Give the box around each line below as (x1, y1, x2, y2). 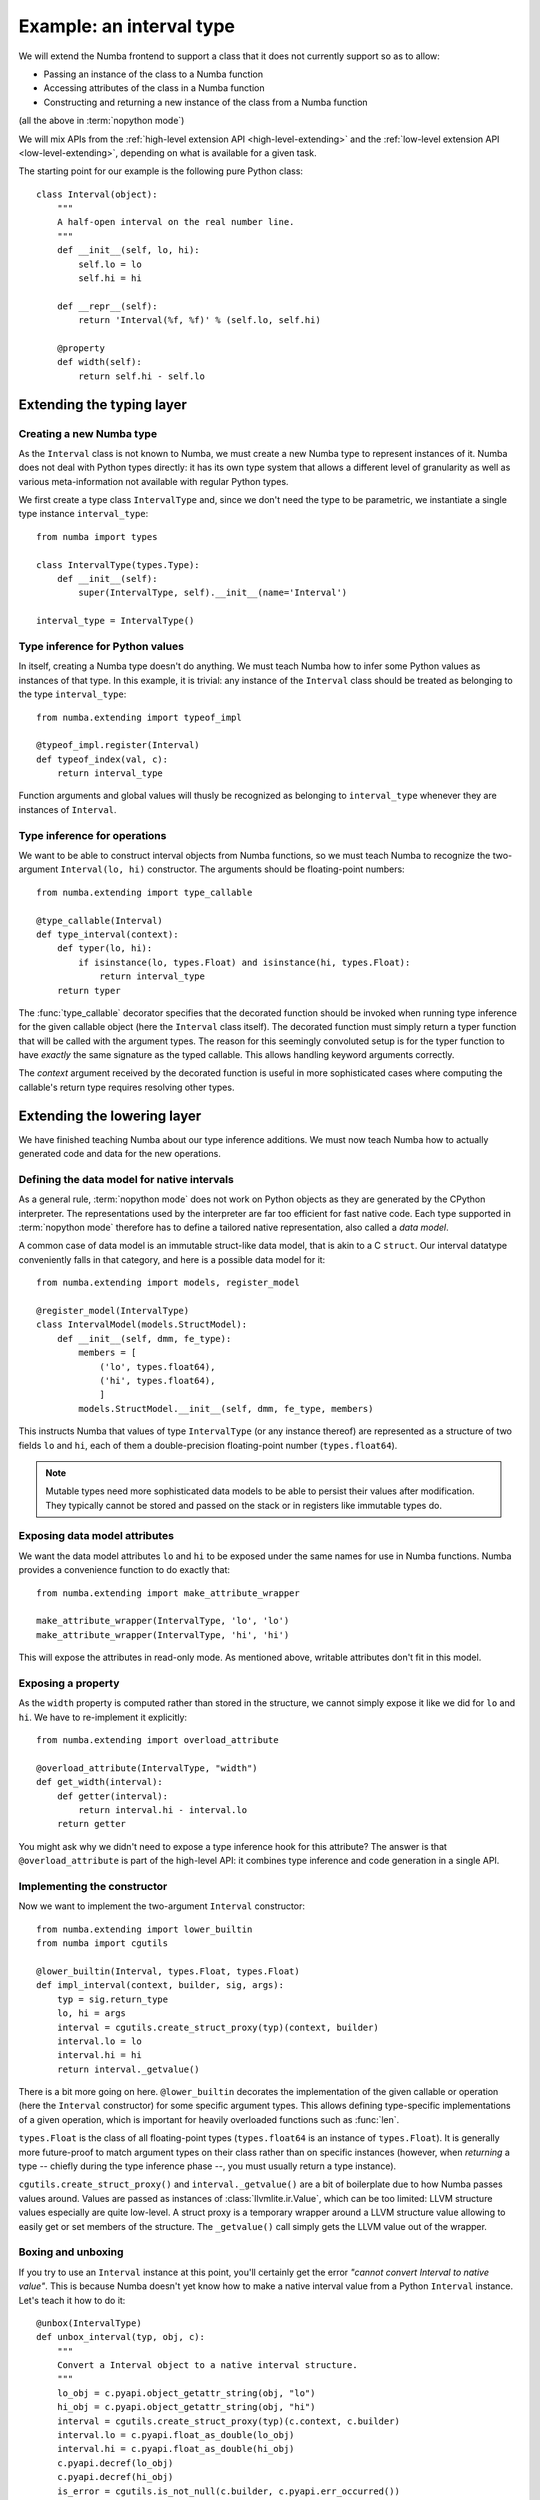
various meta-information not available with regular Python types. (18, 475, 289, 487)
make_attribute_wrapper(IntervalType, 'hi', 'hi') (36, 1629, 290, 1640)
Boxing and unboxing (18, 2245, 124, 2259)
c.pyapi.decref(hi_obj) (56, 2471, 174, 2483)
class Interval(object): (36, 188, 158, 200)
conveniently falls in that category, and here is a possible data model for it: (18, 1253, 326, 1265)
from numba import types (36, 531, 158, 542)
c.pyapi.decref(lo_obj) (56, 2457, 174, 2469)
